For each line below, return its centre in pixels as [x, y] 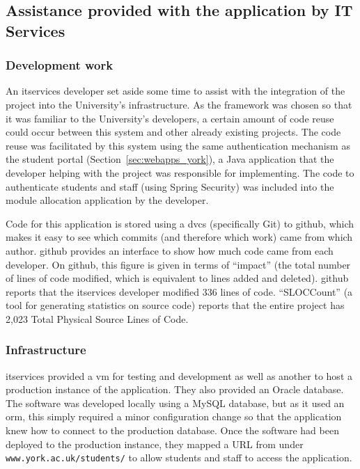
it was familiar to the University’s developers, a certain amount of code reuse [170, 118]
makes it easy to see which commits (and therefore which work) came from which [179, 237]
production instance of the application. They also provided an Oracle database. [175, 389]
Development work [60, 65]
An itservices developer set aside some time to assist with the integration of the [175, 91]
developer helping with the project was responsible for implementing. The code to [180, 172]
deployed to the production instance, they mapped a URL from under [155, 444]
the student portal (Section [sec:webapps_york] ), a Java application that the [170, 159]
